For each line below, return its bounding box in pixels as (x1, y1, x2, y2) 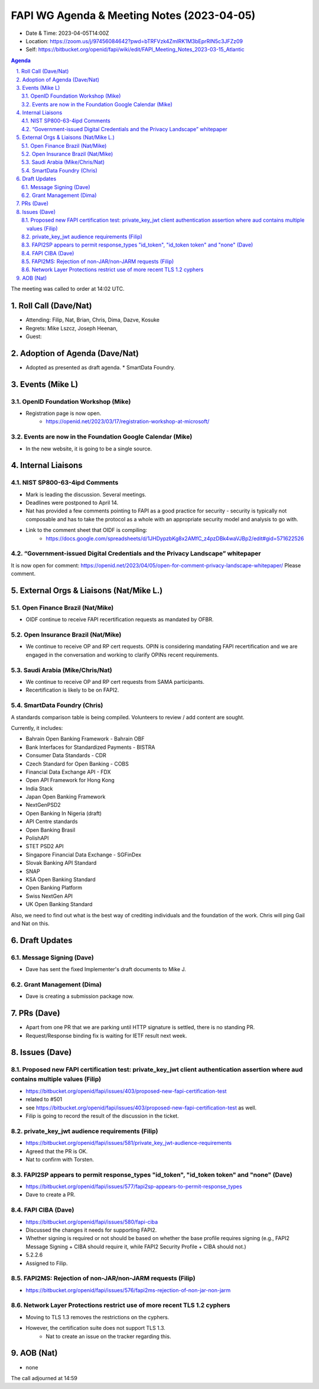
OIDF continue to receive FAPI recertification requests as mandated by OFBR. (25, 616, 214, 623)
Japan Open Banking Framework (25, 793, 106, 800)
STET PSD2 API (25, 843, 64, 850)
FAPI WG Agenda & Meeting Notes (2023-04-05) (11, 9, 256, 22)
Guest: (25, 333, 42, 340)
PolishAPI (25, 835, 50, 842)
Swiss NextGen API (25, 893, 73, 900)
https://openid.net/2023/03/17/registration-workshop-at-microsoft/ (45, 418, 210, 425)
